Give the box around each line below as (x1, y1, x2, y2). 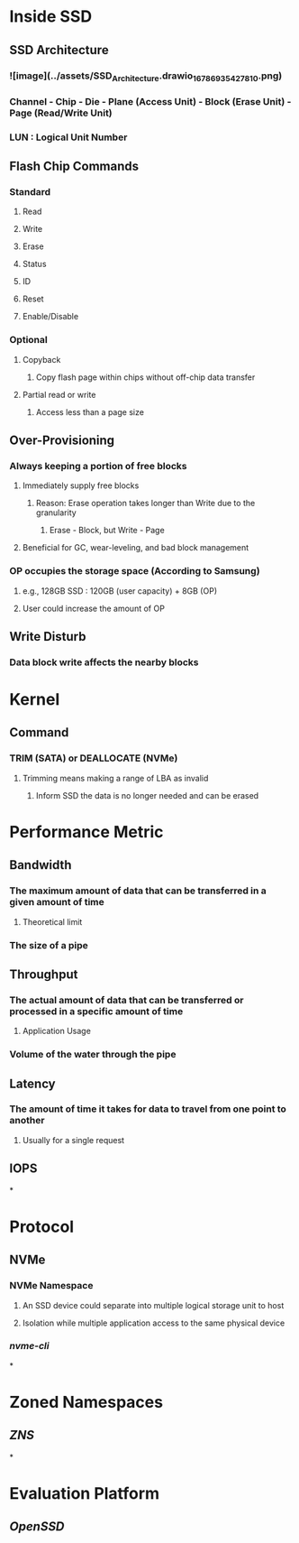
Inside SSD (9, 6, 93, 27)
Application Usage (22, 1026, 92, 1037)
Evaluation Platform (9, 1483, 160, 1504)
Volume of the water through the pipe (9, 1049, 177, 1061)
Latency (9, 1076, 56, 1091)
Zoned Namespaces (9, 1392, 164, 1413)
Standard (9, 185, 51, 198)
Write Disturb (9, 629, 86, 644)
